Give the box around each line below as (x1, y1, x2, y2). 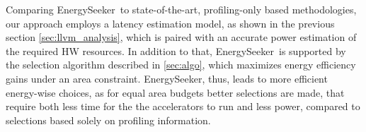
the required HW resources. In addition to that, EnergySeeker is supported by (6, 43, 346, 58)
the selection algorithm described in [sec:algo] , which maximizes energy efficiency (6, 57, 356, 72)
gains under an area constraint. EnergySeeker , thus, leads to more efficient (6, 71, 328, 85)
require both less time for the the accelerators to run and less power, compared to (6, 99, 360, 114)
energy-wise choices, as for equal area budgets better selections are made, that (6, 85, 345, 100)
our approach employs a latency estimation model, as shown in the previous (6, 16, 335, 30)
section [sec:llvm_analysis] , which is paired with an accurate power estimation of (6, 30, 357, 44)
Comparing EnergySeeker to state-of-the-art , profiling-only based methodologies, (6, 2, 357, 16)
